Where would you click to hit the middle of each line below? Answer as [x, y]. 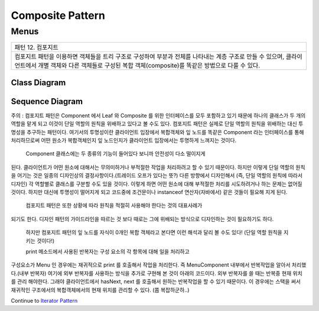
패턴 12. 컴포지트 [36, 47]
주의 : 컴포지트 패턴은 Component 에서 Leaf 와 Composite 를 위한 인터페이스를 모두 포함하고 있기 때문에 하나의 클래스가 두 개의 [158, 115]
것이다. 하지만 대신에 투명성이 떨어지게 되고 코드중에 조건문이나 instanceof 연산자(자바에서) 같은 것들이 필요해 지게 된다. [149, 192]
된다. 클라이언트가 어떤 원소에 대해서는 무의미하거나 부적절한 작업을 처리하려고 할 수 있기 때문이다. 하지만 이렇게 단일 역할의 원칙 [158, 167]
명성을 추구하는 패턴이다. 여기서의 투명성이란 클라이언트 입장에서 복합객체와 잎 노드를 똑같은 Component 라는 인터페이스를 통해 [157, 132]
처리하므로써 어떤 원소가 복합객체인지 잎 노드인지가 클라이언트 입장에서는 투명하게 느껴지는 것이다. [124, 140]
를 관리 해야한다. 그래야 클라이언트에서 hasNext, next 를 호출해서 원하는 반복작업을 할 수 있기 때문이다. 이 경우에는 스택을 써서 [156, 281]
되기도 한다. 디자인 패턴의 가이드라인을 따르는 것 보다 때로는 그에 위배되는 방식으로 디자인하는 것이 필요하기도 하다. [142, 219]
